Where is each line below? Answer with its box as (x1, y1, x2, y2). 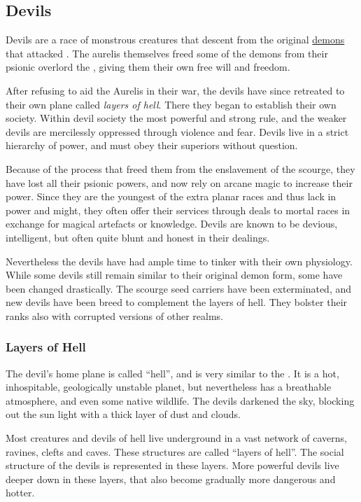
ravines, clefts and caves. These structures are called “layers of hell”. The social (6, 444, 344, 459)
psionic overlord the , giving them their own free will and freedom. (6, 60, 290, 74)
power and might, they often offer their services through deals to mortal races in (6, 202, 351, 217)
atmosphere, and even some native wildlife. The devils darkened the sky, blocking (6, 393, 355, 407)
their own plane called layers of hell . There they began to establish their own (6, 97, 337, 111)
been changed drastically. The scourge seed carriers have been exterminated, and (6, 281, 352, 295)
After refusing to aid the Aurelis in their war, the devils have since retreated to (6, 83, 345, 97)
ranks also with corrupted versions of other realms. (6, 308, 223, 323)
